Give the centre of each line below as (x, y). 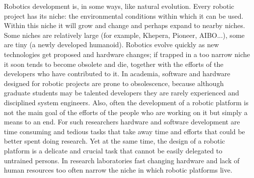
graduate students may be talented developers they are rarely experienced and (122, 93)
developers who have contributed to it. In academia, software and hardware (117, 74)
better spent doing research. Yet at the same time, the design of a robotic (114, 141)
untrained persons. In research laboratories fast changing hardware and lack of (122, 160)
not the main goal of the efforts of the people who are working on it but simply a (126, 112)
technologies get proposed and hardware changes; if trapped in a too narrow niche (127, 54)
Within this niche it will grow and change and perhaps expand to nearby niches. (125, 25)
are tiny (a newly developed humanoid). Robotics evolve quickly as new (112, 44)
